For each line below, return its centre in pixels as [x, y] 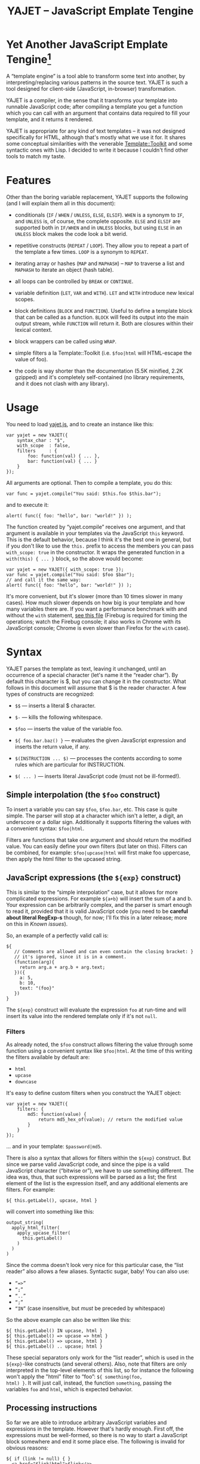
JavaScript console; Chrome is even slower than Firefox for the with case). [98, 628]
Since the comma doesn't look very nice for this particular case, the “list [95, 1265]
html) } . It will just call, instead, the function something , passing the [89, 1383]
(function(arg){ [34, 962]
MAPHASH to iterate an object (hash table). [64, 270]
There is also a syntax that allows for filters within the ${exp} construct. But [99, 1158]
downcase [26, 1082]
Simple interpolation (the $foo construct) [83, 795]
